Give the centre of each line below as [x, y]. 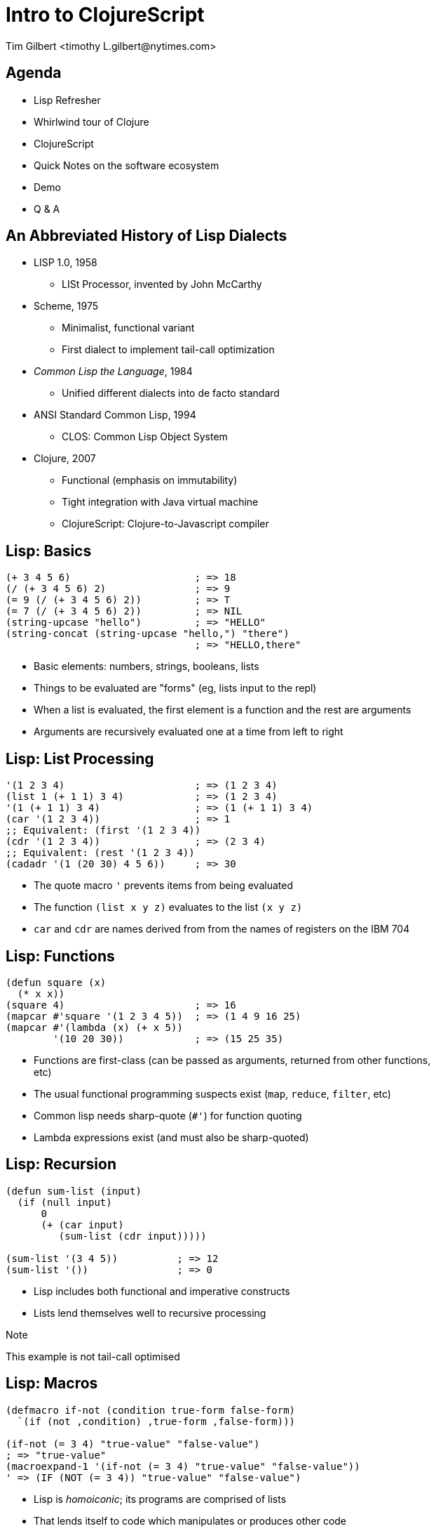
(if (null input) [64, 1202]
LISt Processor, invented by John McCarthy [162, 284]
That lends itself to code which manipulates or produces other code [190, 1520]
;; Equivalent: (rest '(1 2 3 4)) [100, 853]
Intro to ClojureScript [105, 15]
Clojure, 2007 [65, 459]
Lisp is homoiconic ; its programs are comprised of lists [160, 1499]
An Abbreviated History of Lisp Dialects [147, 236]
